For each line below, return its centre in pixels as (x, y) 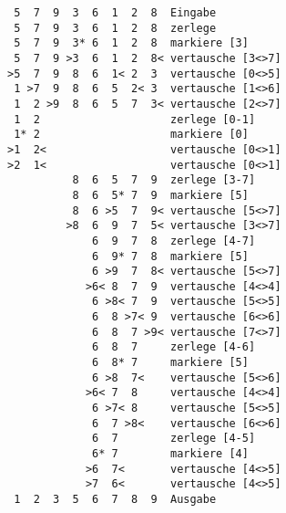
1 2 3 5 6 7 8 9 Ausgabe (115, 499)
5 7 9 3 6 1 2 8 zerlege (115, 28)
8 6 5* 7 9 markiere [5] (160, 195)
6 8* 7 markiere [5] (170, 363)
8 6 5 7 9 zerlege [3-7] (164, 180)
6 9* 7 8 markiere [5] (170, 256)
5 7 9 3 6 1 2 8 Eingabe (115, 13)
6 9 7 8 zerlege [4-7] (174, 241)
